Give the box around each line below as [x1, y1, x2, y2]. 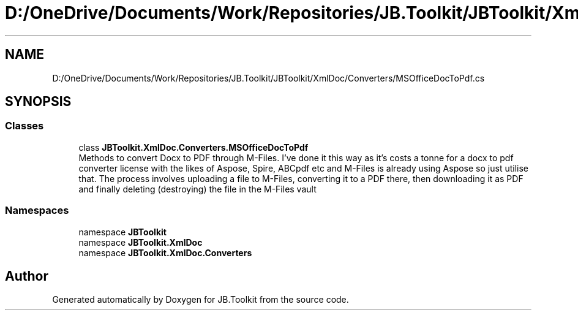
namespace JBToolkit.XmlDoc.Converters [78, 247, 252, 258]
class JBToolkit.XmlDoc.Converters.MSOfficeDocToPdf [78, 142, 309, 153]
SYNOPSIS [5, 94, 72, 110]
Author [5, 268, 48, 284]
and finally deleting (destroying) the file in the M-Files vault [78, 183, 317, 194]
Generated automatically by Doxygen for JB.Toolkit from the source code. [52, 294, 349, 305]
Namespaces [5, 204, 69, 217]
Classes [5, 120, 44, 132]
